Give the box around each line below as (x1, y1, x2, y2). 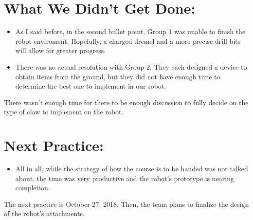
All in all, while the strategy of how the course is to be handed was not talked (15, 164, 248, 173)
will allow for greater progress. (15, 45, 106, 55)
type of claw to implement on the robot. (4, 107, 124, 117)
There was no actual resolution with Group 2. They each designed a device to (15, 61, 247, 72)
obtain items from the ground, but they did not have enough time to (15, 71, 220, 81)
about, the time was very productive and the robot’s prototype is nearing (15, 173, 235, 183)
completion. (15, 183, 50, 193)
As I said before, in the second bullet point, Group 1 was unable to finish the (15, 26, 246, 37)
